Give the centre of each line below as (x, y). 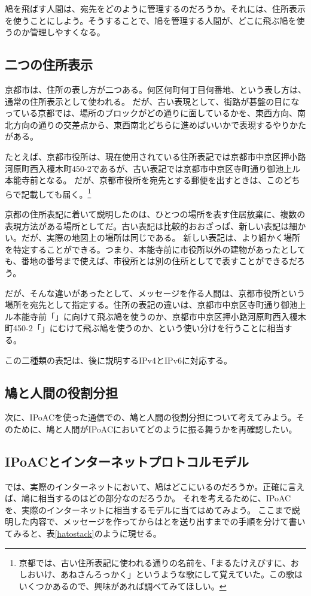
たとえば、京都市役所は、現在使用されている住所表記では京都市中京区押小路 (155, 156)
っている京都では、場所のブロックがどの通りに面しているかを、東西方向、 (151, 113)
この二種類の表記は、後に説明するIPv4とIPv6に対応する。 (118, 360)
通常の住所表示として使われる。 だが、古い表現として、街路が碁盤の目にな (152, 101)
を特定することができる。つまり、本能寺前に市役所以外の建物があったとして (155, 249)
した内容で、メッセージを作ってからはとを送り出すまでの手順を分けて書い (159, 521)
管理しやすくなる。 (67, 32)
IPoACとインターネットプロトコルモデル (127, 461)
